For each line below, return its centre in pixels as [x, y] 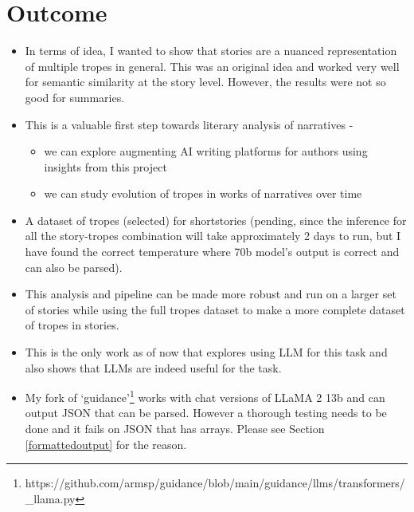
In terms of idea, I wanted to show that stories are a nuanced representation [211, 51]
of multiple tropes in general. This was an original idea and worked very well [212, 66]
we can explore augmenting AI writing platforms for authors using [206, 151]
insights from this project [105, 166]
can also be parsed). [74, 267]
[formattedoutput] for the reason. [106, 444]
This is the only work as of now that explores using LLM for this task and [206, 352]
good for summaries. [75, 97]
